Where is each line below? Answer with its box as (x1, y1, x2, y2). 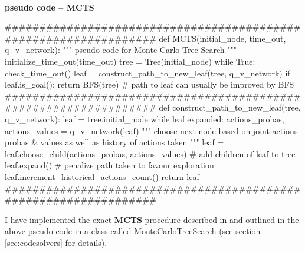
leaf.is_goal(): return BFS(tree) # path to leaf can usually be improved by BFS (5, 78, 294, 91)
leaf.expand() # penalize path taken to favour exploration (5, 159, 214, 171)
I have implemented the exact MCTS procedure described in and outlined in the (5, 213, 299, 225)
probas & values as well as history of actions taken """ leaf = (5, 136, 224, 148)
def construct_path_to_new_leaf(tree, (159, 101, 301, 114)
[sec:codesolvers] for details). (5, 236, 107, 248)
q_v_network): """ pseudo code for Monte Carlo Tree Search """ (5, 44, 237, 56)
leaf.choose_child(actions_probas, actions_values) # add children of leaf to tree (5, 147, 296, 159)
